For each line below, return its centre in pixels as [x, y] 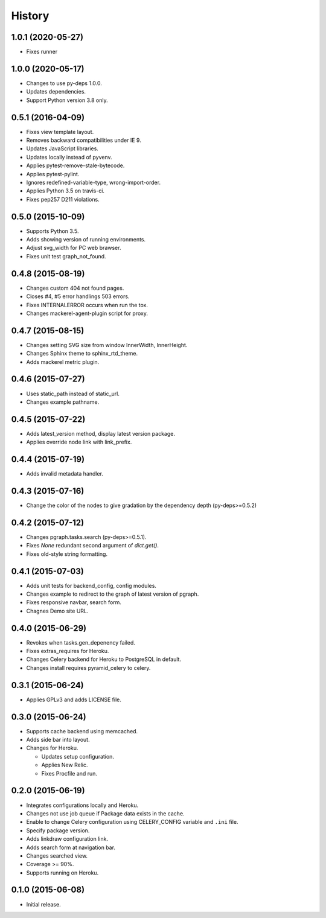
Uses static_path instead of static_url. [73, 394]
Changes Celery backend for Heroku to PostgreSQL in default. [104, 659]
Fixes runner [42, 52]
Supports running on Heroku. [62, 873]
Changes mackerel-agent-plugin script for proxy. [87, 313]
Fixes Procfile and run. [69, 773]
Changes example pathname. [63, 402]
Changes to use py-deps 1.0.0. [64, 83]
